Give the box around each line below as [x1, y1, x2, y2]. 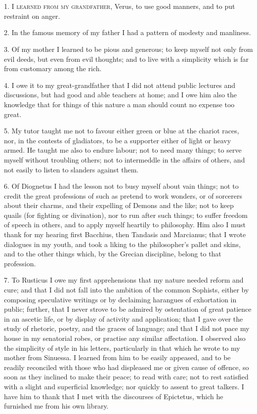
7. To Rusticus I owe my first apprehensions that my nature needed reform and [4, 275, 244, 285]
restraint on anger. [4, 10, 60, 21]
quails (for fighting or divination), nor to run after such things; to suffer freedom [4, 209, 248, 220]
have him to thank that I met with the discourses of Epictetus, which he [4, 391, 223, 401]
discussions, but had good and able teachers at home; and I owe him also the [4, 89, 237, 100]
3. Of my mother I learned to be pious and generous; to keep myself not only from [4, 43, 253, 54]
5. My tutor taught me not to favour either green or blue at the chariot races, [4, 125, 239, 136]
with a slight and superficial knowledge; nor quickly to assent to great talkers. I [4, 381, 244, 391]
